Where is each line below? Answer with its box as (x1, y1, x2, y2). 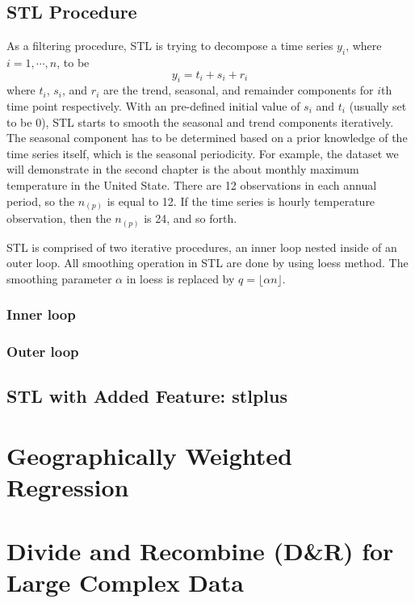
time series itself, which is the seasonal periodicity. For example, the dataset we (6, 144, 399, 161)
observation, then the (6, 210, 111, 227)
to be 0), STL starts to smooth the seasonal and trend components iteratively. (6, 113, 394, 130)
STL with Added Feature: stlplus (6, 383, 287, 408)
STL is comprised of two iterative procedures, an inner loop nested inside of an (6, 238, 397, 255)
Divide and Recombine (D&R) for (6, 534, 394, 567)
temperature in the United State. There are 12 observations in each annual (6, 176, 377, 193)
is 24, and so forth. (144, 210, 237, 227)
